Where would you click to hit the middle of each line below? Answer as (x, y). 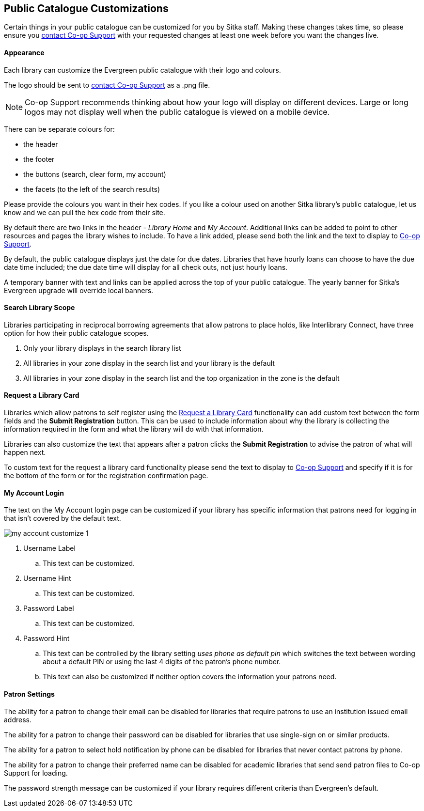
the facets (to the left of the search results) (92, 189)
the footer (39, 159)
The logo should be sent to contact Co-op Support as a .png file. (107, 85)
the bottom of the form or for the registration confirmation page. (106, 476)
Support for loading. (36, 773)
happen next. (25, 452)
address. (18, 719)
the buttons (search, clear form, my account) (95, 174)
